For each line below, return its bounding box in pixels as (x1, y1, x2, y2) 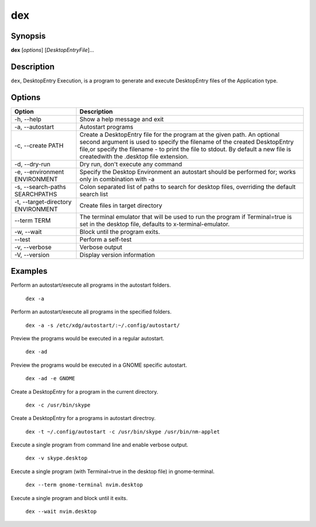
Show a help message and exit (79, 115, 164, 123)
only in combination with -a (79, 175, 155, 183)
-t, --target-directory (14, 198, 72, 206)
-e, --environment (14, 167, 64, 175)
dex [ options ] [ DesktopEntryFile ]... (11, 47, 94, 54)
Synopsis (11, 31, 46, 41)
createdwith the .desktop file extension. (79, 152, 189, 160)
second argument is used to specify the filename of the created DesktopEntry (79, 137, 294, 146)
